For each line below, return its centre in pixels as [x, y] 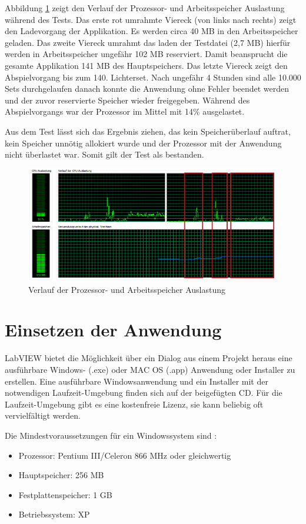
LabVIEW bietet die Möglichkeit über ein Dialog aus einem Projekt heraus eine [149, 358]
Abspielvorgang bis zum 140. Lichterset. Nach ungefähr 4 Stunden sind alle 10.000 [153, 77]
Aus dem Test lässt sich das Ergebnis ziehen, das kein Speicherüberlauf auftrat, [148, 131]
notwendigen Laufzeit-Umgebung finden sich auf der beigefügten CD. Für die [144, 393]
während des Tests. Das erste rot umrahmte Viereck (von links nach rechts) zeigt [151, 19]
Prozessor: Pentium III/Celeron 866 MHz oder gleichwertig [125, 455]
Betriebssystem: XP [54, 514]
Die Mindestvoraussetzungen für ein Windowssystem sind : [111, 435]
